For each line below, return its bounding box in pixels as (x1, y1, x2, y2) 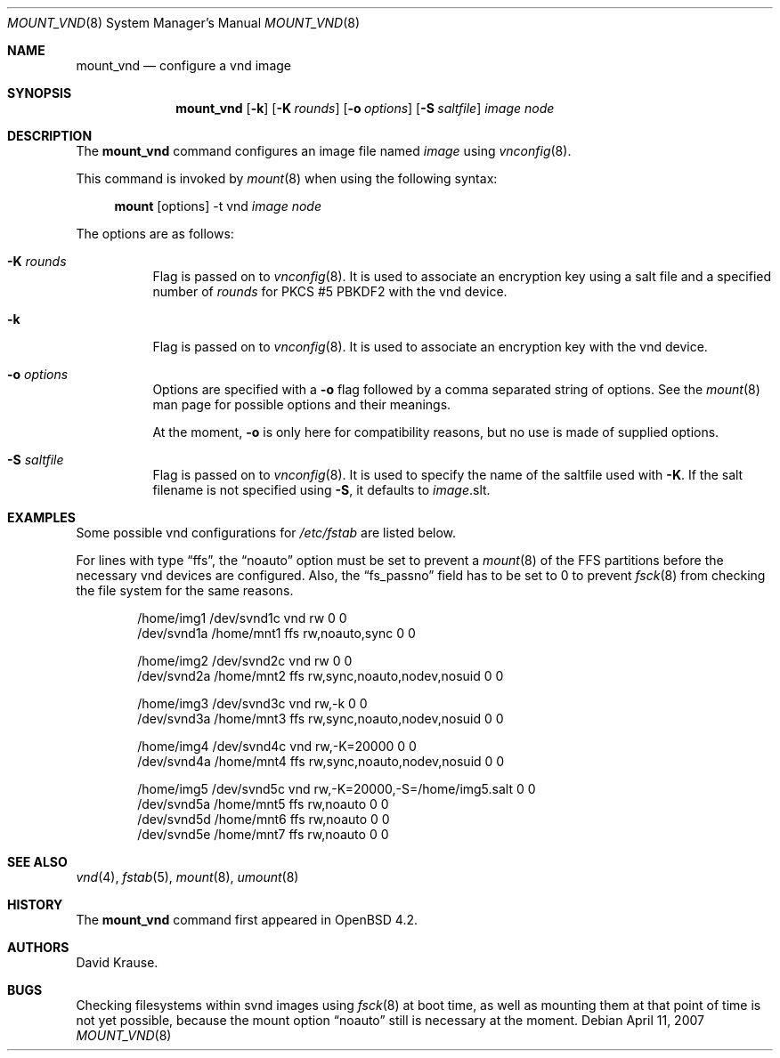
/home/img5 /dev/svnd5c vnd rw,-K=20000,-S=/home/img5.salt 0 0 (137, 781, 536, 796)
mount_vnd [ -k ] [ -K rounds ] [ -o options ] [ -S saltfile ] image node (175, 101, 555, 116)
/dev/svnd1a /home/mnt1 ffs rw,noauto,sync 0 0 (137, 626, 416, 641)
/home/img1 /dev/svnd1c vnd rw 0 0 (137, 610, 347, 626)
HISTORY (7, 897, 63, 912)
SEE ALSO (7, 854, 68, 869)
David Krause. (76, 955, 158, 970)
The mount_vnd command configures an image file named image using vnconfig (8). (76, 143, 572, 158)
